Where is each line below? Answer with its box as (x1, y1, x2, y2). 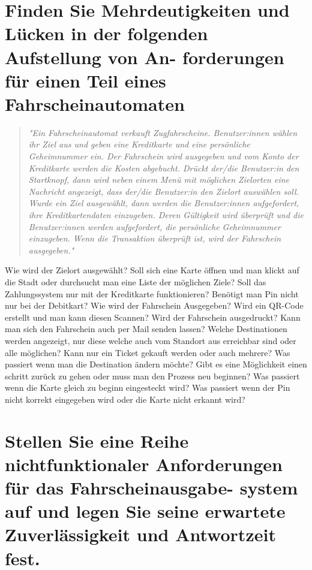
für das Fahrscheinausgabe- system (5, 475, 298, 500)
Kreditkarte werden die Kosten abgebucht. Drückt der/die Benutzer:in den (28, 161, 299, 174)
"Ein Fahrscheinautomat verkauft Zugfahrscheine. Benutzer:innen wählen (28, 126, 298, 138)
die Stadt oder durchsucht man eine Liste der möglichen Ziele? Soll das (5, 276, 266, 288)
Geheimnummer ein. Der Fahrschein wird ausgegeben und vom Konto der (28, 150, 299, 162)
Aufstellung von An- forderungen (5, 44, 284, 69)
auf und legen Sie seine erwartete (5, 499, 286, 523)
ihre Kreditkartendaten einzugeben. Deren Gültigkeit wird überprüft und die (28, 209, 304, 221)
